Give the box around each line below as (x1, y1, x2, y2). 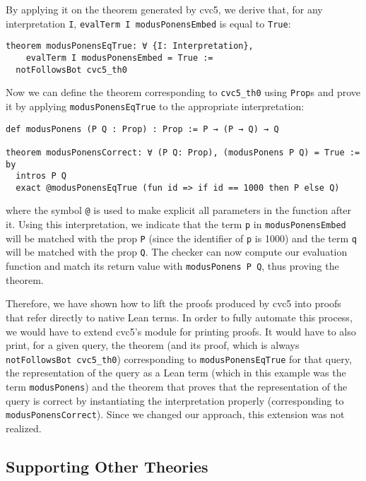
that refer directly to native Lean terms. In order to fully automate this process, (6, 309, 353, 324)
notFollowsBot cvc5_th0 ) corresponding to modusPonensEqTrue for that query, (6, 351, 352, 366)
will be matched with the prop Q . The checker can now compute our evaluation (6, 244, 348, 259)
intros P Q (16, 171, 66, 182)
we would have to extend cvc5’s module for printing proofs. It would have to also (6, 323, 356, 338)
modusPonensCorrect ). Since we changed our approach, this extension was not (6, 407, 345, 422)
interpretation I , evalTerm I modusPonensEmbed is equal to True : (6, 16, 291, 30)
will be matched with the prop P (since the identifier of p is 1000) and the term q (6, 230, 358, 245)
